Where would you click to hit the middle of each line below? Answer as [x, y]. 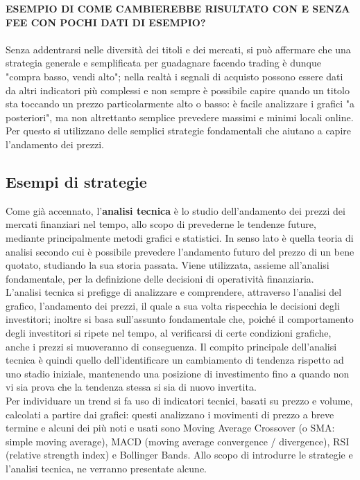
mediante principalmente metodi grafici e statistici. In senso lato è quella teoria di [180, 237]
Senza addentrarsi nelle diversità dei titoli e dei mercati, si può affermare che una [178, 49]
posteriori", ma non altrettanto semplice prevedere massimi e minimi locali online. [180, 117]
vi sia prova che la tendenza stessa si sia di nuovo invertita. [131, 387]
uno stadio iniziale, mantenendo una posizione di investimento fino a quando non [178, 373]
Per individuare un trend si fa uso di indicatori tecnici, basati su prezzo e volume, [179, 401]
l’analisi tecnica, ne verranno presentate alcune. [106, 469]
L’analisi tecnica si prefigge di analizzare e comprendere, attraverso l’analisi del [174, 292]
